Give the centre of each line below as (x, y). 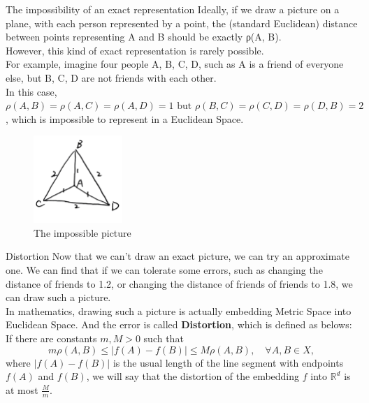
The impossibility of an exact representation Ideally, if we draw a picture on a (173, 9)
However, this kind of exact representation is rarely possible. (135, 50)
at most (22, 389)
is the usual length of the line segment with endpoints (228, 362)
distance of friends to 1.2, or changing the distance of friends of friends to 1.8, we (179, 283)
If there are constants (51, 338)
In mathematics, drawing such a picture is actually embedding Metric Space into (179, 310)
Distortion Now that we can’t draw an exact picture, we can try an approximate (178, 256)
